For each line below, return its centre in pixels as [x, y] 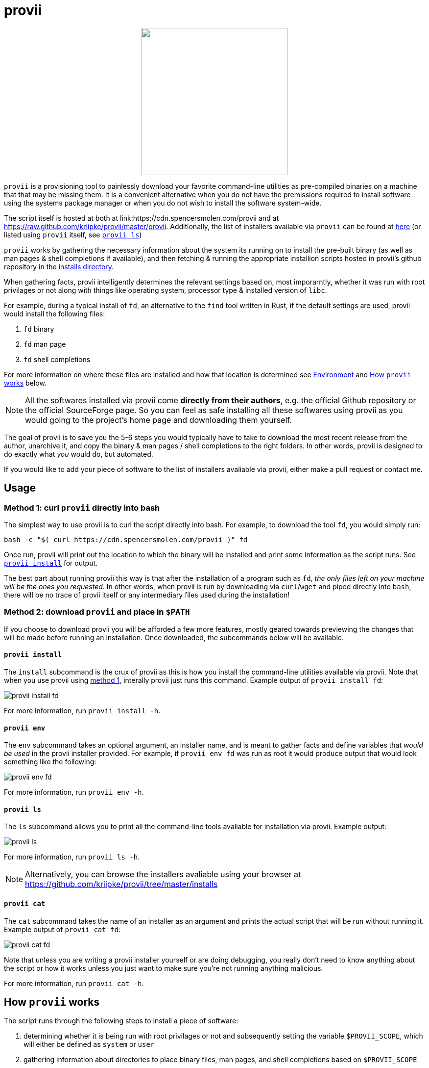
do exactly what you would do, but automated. [79, 454]
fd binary [39, 329]
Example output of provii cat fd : [62, 929]
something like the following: [50, 762]
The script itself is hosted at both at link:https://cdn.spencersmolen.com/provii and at [142, 218]
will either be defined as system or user [89, 1044]
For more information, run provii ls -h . [72, 857]
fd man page [45, 344]
